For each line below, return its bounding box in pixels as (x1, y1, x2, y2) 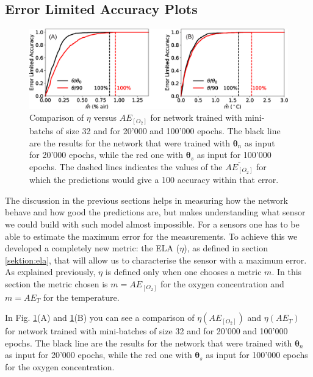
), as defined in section (184, 242, 268, 254)
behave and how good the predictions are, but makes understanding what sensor (5, 206, 306, 218)
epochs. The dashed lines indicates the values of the (29, 160, 223, 173)
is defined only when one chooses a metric (105, 265, 262, 278)
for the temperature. (43, 290, 120, 303)
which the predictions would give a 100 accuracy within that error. (29, 173, 279, 186)
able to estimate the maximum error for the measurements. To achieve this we (5, 229, 298, 242)
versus (93, 111, 117, 124)
